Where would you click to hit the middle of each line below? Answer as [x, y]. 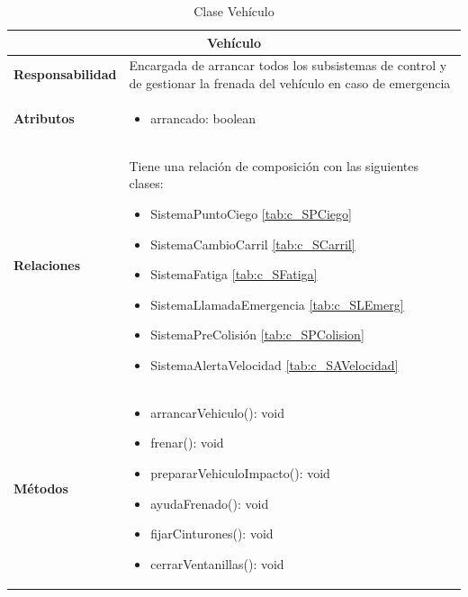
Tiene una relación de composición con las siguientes [274, 165]
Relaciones [47, 265]
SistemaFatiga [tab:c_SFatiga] [234, 274]
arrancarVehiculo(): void [217, 412]
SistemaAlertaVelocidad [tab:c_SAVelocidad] [274, 364]
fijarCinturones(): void [212, 534]
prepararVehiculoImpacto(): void [240, 472]
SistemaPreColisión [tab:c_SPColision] [257, 335]
